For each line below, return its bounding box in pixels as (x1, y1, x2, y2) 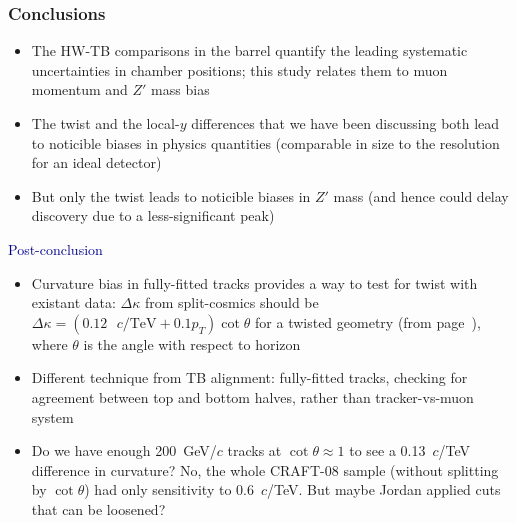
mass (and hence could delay (333, 185, 509, 206)
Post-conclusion (8, 238, 103, 259)
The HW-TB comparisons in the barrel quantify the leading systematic (31, 40, 468, 61)
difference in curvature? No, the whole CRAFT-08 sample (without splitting (31, 459, 499, 480)
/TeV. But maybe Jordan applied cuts (267, 479, 501, 500)
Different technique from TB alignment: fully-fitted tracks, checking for (31, 367, 468, 388)
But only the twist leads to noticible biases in (31, 185, 311, 206)
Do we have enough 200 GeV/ (31, 440, 217, 461)
